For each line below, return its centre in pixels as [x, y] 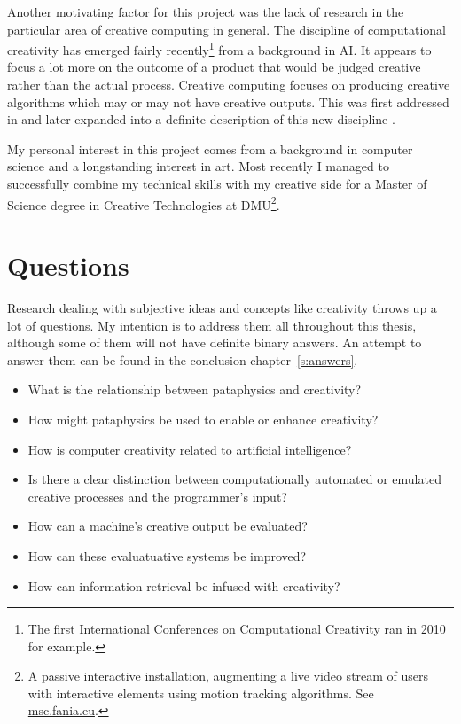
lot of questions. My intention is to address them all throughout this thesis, [212, 325]
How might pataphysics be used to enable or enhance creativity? [203, 419]
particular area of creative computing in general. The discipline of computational [227, 29]
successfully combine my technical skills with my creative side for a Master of [217, 183]
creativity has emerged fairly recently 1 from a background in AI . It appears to [219, 48]
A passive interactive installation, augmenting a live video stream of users [228, 676]
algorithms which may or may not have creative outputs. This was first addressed [228, 101]
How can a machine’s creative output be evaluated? [168, 526]
